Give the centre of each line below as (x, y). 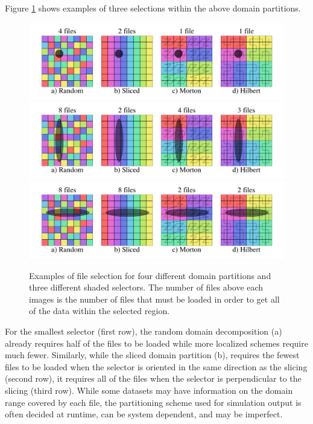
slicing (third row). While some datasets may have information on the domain (149, 390)
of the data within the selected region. (100, 311)
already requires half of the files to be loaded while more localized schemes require (156, 343)
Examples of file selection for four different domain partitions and (150, 275)
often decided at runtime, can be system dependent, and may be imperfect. (144, 414)
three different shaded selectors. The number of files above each (146, 287)
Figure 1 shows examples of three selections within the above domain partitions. (153, 8)
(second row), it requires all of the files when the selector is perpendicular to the (153, 378)
